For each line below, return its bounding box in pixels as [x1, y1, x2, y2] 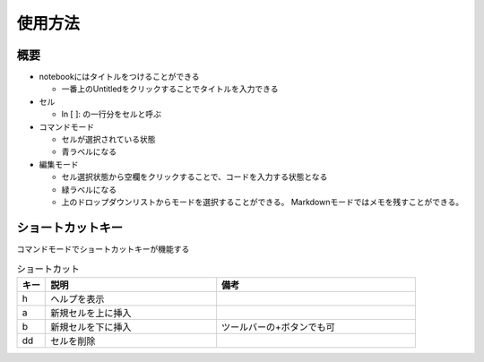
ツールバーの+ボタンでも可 [220, 321, 335, 333]
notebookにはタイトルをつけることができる [39, 72, 201, 82]
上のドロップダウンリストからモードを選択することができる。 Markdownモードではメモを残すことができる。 [61, 196, 464, 207]
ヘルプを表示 [50, 292, 105, 305]
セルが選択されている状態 [61, 134, 156, 145]
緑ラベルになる [61, 184, 117, 194]
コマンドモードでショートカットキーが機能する [16, 243, 190, 254]
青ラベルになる [61, 146, 117, 157]
